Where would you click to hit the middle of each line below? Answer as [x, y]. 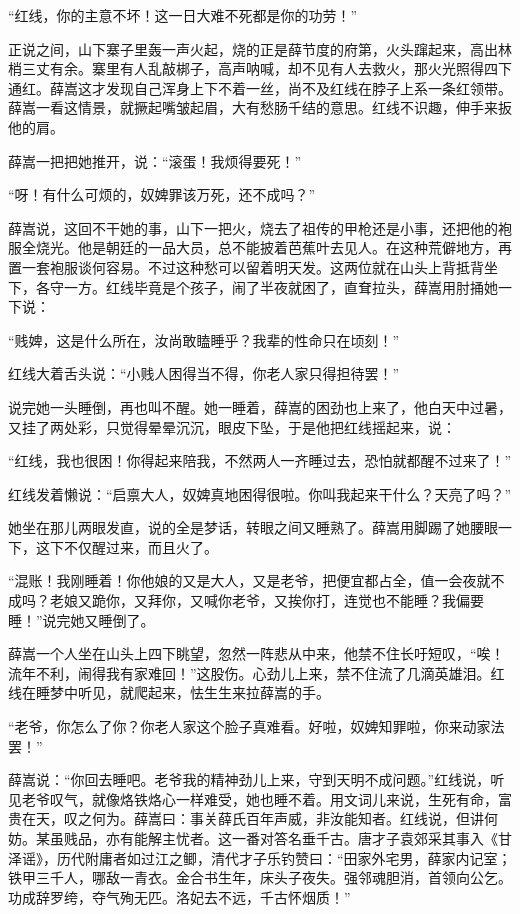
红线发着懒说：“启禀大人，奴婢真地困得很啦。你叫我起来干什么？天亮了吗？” [260, 493]
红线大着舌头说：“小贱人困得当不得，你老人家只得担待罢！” [204, 373]
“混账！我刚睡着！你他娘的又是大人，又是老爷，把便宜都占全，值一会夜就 [249, 580]
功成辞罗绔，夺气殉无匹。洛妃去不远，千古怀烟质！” [179, 896]
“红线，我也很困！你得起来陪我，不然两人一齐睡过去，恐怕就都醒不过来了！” [260, 460]
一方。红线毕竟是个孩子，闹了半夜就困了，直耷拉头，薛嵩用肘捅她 [280, 286]
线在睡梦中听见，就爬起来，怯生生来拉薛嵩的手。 [169, 692]
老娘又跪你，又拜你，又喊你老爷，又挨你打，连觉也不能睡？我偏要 [266, 600]
